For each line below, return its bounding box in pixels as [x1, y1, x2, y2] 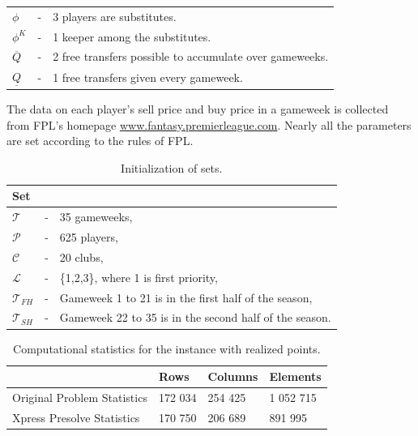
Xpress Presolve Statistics [12, 408, 140, 425]
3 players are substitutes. [53, 7, 177, 24]
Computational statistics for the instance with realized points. [13, 340, 321, 357]
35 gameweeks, [59, 208, 133, 225]
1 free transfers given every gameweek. [53, 69, 243, 86]
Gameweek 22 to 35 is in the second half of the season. [59, 309, 331, 326]
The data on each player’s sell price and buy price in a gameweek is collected [6, 100, 389, 117]
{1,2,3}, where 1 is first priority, [59, 268, 218, 285]
